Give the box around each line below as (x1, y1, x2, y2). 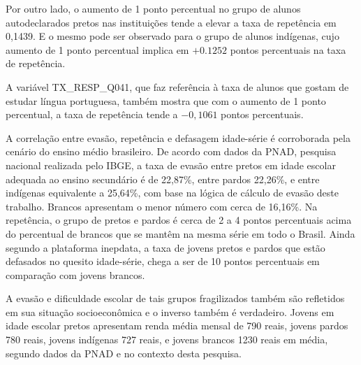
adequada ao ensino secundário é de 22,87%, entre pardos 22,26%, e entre (6, 171, 320, 186)
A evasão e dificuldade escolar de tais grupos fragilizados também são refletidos (6, 291, 345, 306)
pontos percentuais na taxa (230, 42, 346, 57)
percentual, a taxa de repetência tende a (6, 107, 178, 122)
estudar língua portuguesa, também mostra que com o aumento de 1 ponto (6, 93, 326, 108)
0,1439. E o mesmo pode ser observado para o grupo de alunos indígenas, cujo (6, 29, 339, 43)
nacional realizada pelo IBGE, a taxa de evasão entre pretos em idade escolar (6, 157, 336, 172)
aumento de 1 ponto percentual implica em (6, 42, 189, 57)
